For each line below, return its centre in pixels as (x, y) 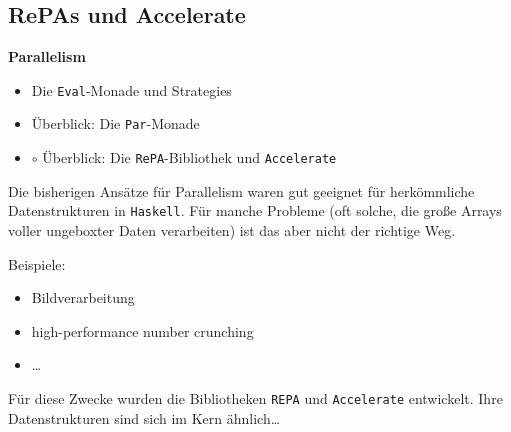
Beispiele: (37, 263)
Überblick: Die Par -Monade (115, 123)
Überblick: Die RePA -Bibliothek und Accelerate (189, 157)
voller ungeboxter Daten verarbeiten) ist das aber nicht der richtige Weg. (232, 230)
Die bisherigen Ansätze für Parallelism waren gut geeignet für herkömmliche (241, 190)
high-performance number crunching (142, 330)
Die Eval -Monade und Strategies (131, 89)
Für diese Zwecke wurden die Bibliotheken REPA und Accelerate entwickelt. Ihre (255, 397)
